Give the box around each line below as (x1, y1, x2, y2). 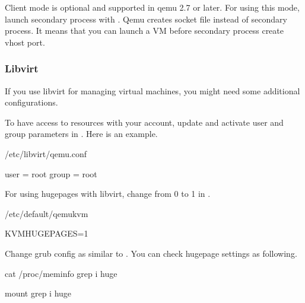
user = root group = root (5, 167, 97, 180)
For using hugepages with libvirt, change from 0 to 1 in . (5, 187, 211, 200)
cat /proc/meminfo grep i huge (5, 267, 117, 279)
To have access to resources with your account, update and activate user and (5, 116, 284, 128)
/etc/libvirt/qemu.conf (5, 147, 87, 160)
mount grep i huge (5, 287, 72, 299)
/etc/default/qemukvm (5, 207, 88, 219)
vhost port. (5, 36, 45, 48)
